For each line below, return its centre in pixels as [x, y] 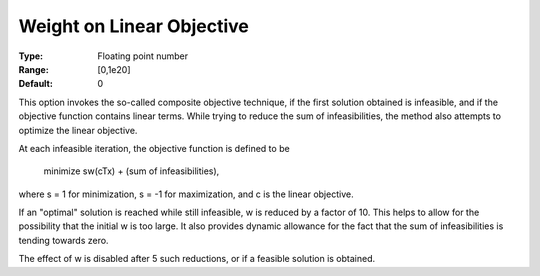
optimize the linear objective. [78, 130]
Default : [36, 84]
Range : [33, 69]
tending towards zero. [63, 240]
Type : [31, 56]
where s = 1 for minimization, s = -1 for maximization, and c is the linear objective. [186, 194]
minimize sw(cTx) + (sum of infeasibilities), [131, 171]
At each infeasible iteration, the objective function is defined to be [154, 148]
